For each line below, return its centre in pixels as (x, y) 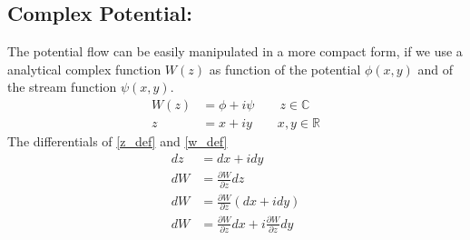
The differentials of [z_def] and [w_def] (117, 141)
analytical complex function (84, 69)
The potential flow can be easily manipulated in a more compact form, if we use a (235, 51)
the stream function (62, 87)
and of (436, 69)
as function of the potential (285, 69)
